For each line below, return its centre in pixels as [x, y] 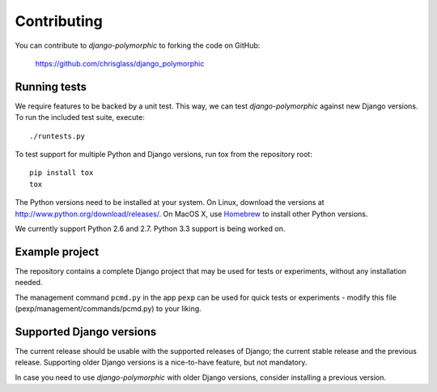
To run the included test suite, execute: [80, 117]
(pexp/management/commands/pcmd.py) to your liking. [108, 309]
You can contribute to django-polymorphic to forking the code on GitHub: [138, 45]
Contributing [59, 21]
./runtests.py [57, 136]
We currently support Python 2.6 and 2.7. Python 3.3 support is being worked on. [150, 228]
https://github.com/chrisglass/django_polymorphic [120, 63]
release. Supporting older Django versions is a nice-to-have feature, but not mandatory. [161, 362]
